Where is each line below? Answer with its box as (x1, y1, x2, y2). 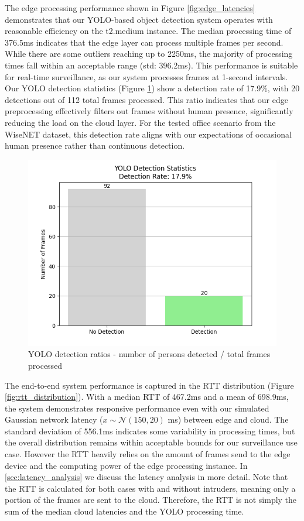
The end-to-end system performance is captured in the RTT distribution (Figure (5, 379, 294, 391)
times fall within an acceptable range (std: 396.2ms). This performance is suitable (5, 59, 298, 71)
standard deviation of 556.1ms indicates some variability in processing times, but (5, 424, 295, 437)
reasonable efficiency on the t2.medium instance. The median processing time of (5, 25, 292, 37)
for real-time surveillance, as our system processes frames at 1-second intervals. (5, 70, 288, 83)
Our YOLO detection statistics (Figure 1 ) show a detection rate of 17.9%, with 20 (5, 82, 300, 94)
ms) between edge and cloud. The (168, 413, 289, 426)
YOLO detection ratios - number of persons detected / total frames (28, 348, 271, 360)
